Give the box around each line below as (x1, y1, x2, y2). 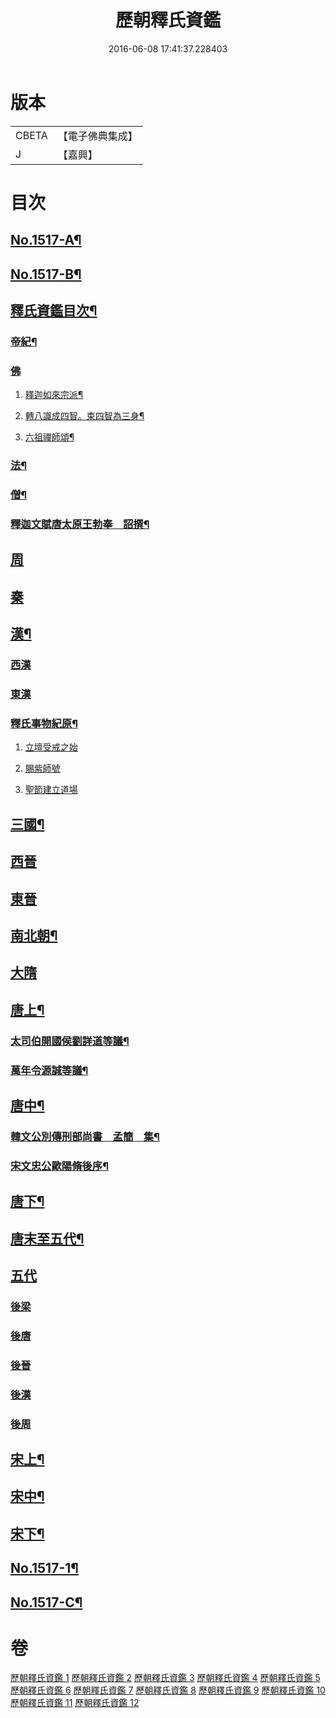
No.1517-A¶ (10, 232, 82, 249)
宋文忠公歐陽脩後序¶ (10, 1159, 110, 1173)
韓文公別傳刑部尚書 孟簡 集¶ (10, 1129, 160, 1143)
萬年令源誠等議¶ (10, 1063, 89, 1077)
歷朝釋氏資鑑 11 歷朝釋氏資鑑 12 (10, 1697, 140, 1709)
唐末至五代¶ (10, 1230, 85, 1247)
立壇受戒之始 (24, 741, 78, 753)
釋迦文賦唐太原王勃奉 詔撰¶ (10, 517, 150, 531)
